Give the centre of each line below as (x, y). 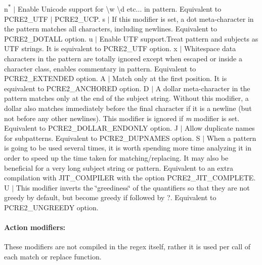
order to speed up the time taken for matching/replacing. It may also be (116, 157)
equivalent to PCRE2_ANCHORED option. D (77, 88)
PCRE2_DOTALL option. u (49, 38)
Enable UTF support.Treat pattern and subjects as (179, 38)
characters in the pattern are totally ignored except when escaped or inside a (123, 58)
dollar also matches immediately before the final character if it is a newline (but (128, 108)
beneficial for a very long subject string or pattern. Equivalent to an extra (119, 167)
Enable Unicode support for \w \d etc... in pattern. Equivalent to (119, 9)
